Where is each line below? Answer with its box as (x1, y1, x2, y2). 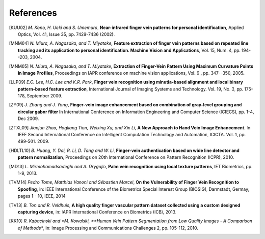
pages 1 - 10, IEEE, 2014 (18, 193, 66, 199)
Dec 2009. (18, 116, 39, 121)
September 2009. (26, 93, 62, 99)
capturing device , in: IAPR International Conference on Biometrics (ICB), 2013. (18, 209, 177, 215)
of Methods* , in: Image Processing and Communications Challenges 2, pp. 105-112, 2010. (18, 225, 198, 231)
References (9, 7, 57, 18)
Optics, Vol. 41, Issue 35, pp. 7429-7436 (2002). (18, 31, 115, 37)
